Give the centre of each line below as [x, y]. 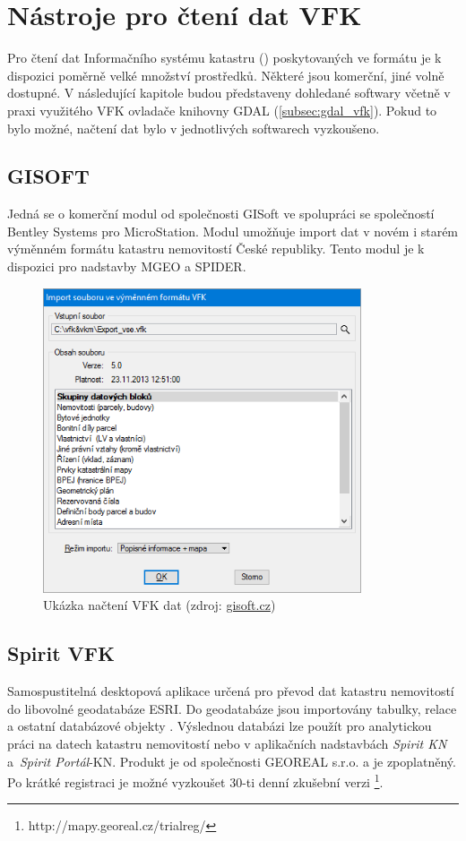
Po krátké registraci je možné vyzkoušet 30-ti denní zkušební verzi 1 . [195, 781]
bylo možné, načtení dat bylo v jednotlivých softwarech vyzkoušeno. [194, 128]
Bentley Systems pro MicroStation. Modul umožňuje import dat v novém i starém [233, 231]
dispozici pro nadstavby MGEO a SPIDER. [127, 266]
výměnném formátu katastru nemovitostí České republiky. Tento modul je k [216, 249]
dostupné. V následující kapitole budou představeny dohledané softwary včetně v [229, 93]
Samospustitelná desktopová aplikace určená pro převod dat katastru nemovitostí [231, 691]
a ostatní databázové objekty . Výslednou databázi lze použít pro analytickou [220, 726]
